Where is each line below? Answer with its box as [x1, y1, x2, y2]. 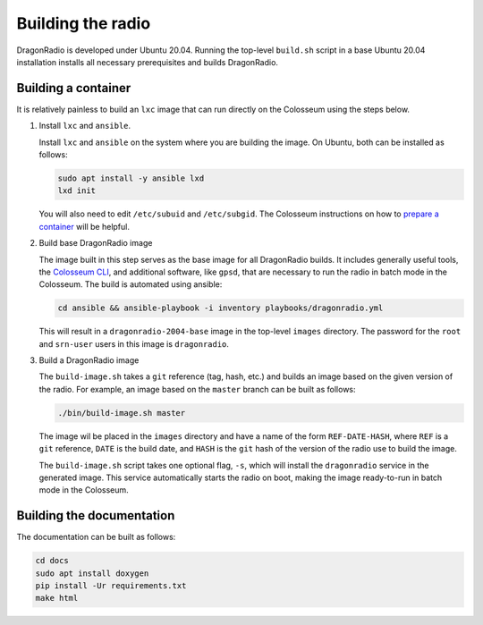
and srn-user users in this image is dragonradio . [38, 338, 230, 349]
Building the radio [16, 13, 151, 33]
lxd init [57, 186, 97, 196]
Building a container [16, 80, 131, 96]
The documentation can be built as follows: [16, 532, 176, 543]
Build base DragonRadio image [38, 238, 153, 249]
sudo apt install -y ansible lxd [57, 173, 205, 183]
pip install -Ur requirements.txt [35, 581, 187, 591]
